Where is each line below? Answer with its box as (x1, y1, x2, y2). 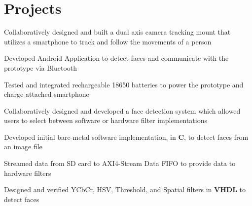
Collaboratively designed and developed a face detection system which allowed (4, 105, 241, 116)
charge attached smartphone (4, 89, 89, 99)
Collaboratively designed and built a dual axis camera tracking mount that (4, 27, 231, 37)
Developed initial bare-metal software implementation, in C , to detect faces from (4, 131, 249, 142)
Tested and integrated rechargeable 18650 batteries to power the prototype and (4, 79, 244, 89)
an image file (4, 141, 42, 152)
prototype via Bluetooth (4, 62, 77, 73)
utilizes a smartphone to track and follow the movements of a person (4, 36, 212, 46)
